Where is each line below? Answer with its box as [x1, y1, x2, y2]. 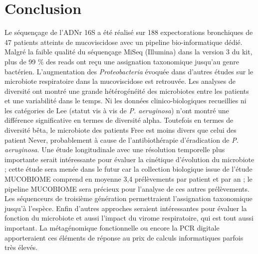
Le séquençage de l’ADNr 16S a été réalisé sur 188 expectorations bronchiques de [4, 27, 253, 37]
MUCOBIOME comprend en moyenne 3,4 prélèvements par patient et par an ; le [4, 174, 253, 184]
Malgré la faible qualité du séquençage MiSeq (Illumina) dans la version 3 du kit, [4, 46, 253, 57]
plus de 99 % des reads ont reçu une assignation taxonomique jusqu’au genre [4, 56, 239, 66]
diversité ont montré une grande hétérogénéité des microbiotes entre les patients [4, 85, 249, 96]
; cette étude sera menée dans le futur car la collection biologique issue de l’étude [4, 164, 253, 174]
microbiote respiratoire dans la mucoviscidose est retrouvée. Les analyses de [4, 76, 236, 86]
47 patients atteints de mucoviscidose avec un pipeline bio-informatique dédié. [4, 36, 243, 47]
